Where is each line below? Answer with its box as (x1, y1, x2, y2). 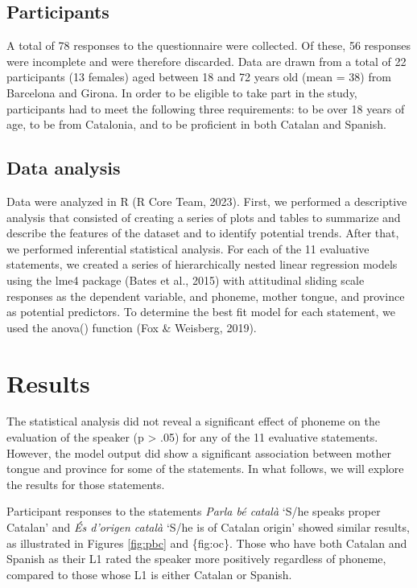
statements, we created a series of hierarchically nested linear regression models (6, 256, 398, 273)
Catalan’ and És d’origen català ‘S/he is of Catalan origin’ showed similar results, (6, 519, 410, 535)
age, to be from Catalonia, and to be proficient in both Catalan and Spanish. (6, 116, 386, 133)
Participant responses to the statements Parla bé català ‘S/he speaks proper (6, 503, 381, 520)
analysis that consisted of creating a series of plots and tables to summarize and (6, 208, 401, 225)
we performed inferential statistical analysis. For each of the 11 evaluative (6, 240, 370, 257)
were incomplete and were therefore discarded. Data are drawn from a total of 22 (6, 52, 407, 69)
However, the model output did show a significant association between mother (6, 444, 391, 461)
